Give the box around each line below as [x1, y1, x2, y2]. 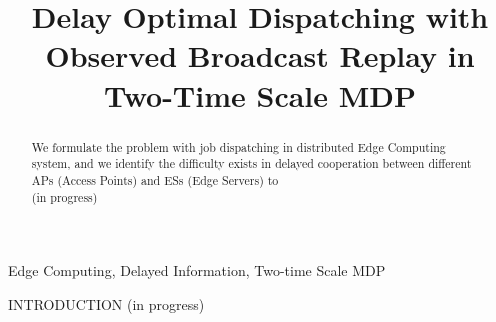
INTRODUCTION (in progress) [8, 293, 205, 314]
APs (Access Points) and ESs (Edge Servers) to [31, 171, 279, 188]
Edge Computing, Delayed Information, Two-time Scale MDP [8, 260, 386, 281]
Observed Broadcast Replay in [45, 35, 475, 76]
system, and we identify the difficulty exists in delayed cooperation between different [31, 155, 472, 172]
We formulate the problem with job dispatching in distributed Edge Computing [31, 138, 446, 155]
